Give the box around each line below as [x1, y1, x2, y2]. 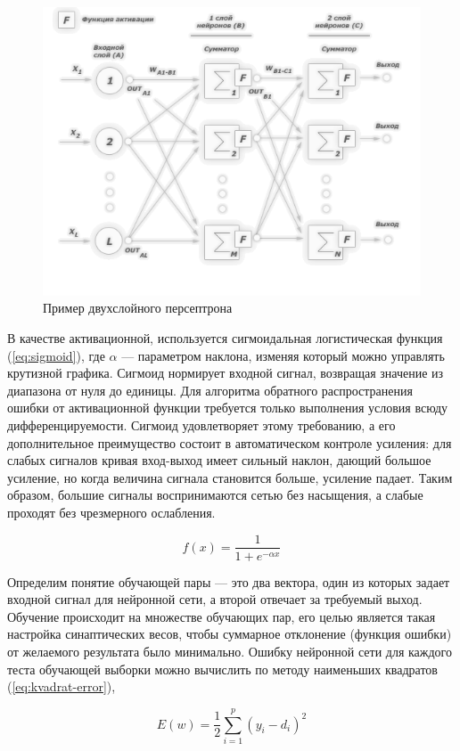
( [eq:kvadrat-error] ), [7, 677, 116, 696]
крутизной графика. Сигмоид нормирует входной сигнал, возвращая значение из [7, 363, 444, 382]
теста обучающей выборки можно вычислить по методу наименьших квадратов [7, 659, 438, 678]
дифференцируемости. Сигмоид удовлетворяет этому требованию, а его [7, 415, 396, 434]
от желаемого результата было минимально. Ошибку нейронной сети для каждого [7, 641, 452, 660]
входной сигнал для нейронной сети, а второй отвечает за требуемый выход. [7, 590, 423, 608]
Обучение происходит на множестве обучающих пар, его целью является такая [7, 607, 436, 625]
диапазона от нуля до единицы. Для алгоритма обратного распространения [7, 380, 413, 399]
